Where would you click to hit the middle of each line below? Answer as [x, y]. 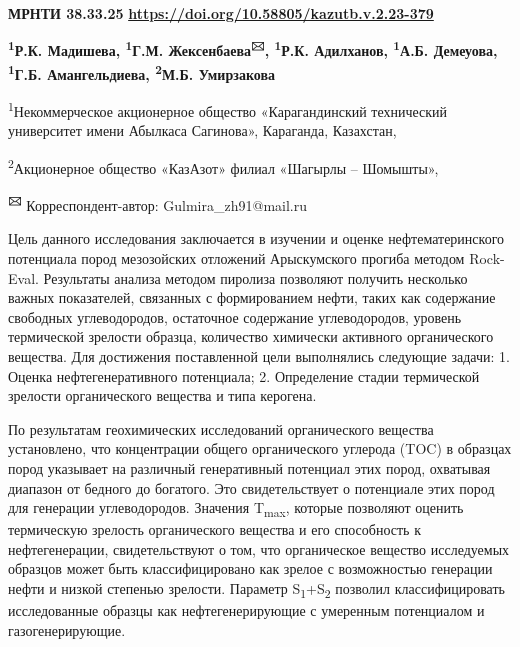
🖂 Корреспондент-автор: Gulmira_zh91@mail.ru [157, 203]
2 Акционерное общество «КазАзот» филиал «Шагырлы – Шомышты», [223, 166]
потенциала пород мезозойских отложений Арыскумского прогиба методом [236, 258]
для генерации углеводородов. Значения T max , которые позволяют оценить [236, 508]
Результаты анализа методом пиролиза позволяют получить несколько [255, 277]
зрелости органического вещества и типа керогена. [162, 395]
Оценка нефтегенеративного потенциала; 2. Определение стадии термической [244, 375]
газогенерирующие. [67, 629]
